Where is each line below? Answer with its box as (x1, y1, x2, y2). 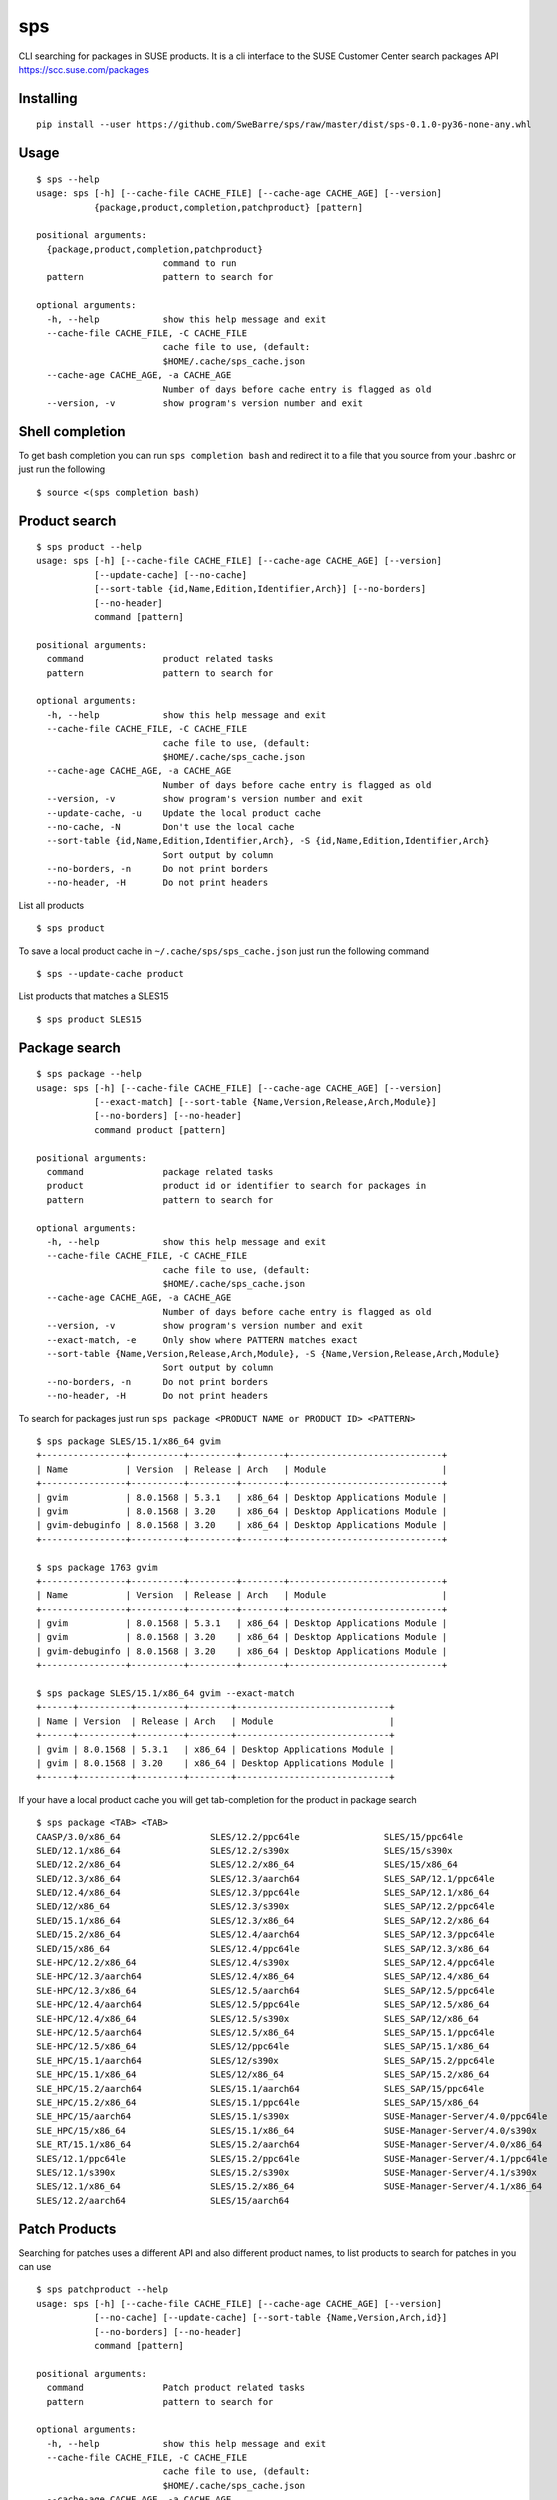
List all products (18, 899, 85, 911)
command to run (162, 258, 237, 269)
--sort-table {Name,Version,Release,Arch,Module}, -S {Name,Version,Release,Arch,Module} (46, 1348, 500, 1360)
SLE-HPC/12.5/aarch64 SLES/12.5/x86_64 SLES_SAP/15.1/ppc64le (36, 2027, 495, 2038)
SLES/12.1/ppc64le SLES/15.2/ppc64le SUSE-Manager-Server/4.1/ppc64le (36, 2153, 548, 2164)
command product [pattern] (93, 1124, 227, 1135)
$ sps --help (36, 173, 100, 185)
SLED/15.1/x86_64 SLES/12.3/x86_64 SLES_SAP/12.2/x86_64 (36, 1915, 490, 1926)
